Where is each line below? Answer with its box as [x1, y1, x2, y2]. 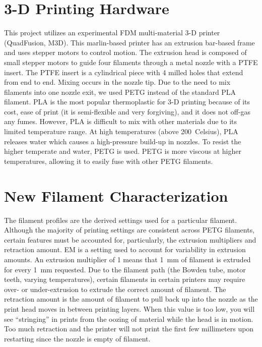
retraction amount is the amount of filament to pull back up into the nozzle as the [4, 294, 258, 304]
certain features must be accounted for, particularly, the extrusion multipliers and [4, 234, 256, 245]
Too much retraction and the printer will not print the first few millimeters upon [4, 323, 254, 334]
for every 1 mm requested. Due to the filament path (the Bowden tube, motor [4, 264, 246, 274]
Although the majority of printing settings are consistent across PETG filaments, [4, 224, 255, 235]
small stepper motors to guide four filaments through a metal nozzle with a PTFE [4, 56, 258, 67]
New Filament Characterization [4, 185, 228, 206]
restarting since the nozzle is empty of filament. [4, 333, 151, 343]
